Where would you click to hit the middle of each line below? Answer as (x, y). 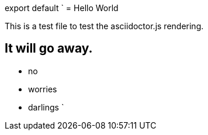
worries (43, 89)
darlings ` (46, 107)
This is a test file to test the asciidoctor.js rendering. (104, 26)
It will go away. (49, 49)
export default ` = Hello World (62, 8)
